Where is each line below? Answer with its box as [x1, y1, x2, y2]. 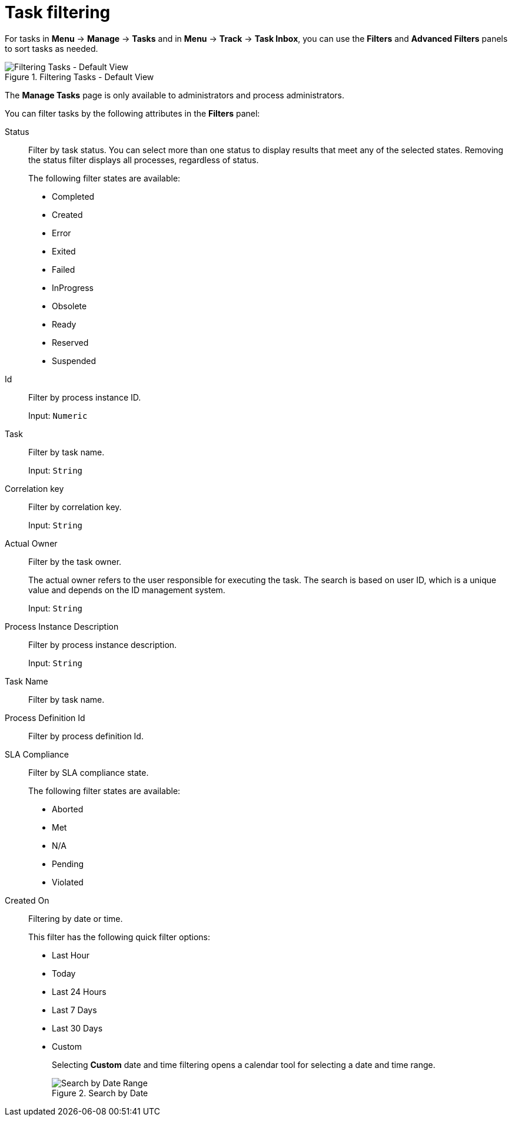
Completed [52, 191, 95, 201]
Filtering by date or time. [28, 913, 123, 924]
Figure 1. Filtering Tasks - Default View [5, 71, 154, 82]
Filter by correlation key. [28, 501, 122, 512]
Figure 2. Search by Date [52, 1087, 148, 1098]
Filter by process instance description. [28, 639, 177, 650]
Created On [5, 895, 49, 905]
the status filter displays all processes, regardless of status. [28, 154, 259, 165]
